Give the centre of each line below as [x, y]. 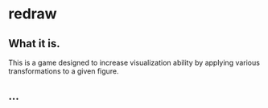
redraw [33, 14]
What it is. [34, 44]
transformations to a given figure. [64, 71]
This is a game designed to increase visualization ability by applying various [134, 62]
